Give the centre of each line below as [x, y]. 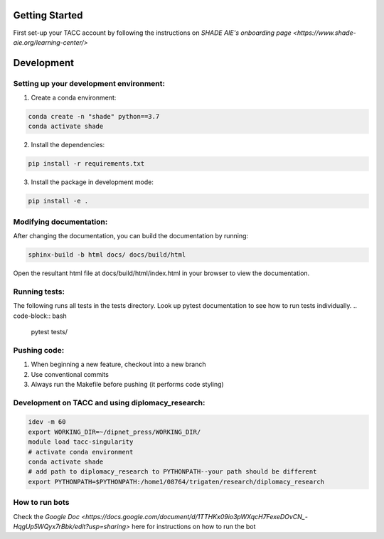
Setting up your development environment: [89, 83]
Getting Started [48, 15]
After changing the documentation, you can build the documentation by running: [131, 236]
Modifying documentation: [60, 222]
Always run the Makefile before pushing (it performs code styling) [127, 384]
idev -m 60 [47, 422]
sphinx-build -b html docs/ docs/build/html [107, 255]
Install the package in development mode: [92, 182]
